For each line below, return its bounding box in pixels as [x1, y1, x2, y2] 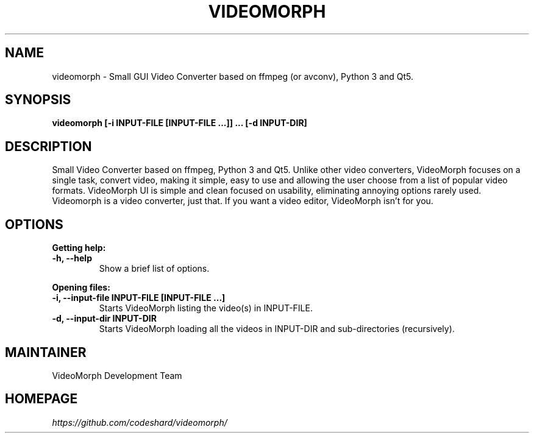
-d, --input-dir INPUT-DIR [52, 313, 157, 324]
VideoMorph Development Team [52, 370, 182, 381]
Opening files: [52, 282, 110, 293]
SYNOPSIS [5, 92, 71, 108]
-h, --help [52, 253, 92, 264]
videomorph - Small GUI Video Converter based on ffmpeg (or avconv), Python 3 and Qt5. [52, 71, 414, 82]
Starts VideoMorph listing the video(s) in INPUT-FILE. [99, 303, 313, 314]
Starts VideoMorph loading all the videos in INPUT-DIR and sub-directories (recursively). [99, 323, 455, 334]
